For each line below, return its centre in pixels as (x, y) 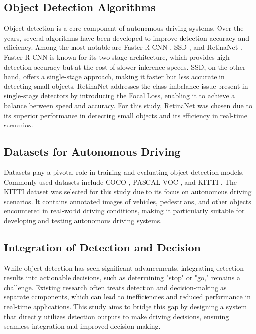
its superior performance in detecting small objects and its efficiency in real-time (126, 115)
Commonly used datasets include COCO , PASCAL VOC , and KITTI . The (120, 182)
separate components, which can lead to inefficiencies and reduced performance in (128, 297)
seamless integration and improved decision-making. (82, 326)
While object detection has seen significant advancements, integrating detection (124, 268)
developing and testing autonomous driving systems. (83, 220)
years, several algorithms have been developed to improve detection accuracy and (127, 37)
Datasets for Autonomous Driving (92, 151)
